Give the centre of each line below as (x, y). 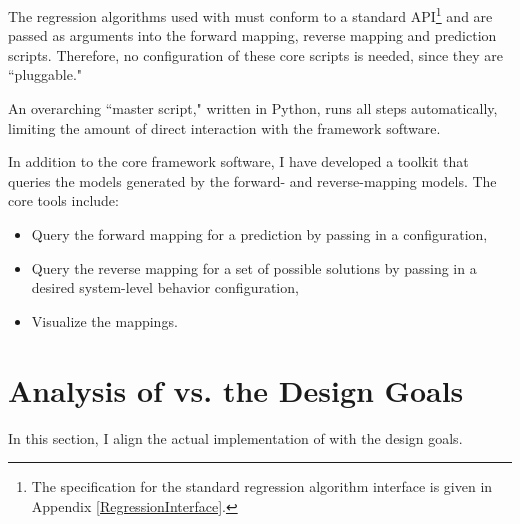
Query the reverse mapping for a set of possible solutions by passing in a (254, 267)
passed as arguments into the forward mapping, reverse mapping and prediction (252, 35)
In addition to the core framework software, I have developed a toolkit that (238, 161)
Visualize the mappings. (104, 320)
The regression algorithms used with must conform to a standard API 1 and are (250, 14)
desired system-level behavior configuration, (165, 287)
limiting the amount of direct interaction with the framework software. (224, 127)
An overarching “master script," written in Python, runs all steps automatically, (253, 108)
